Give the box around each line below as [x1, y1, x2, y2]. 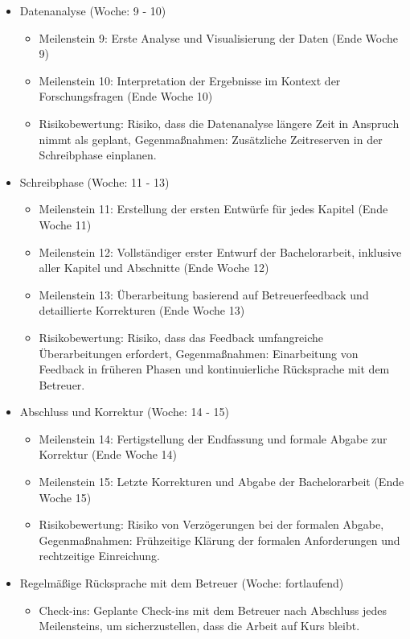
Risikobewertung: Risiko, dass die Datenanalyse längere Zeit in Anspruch [39, 114, 400, 131]
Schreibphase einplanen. [39, 146, 157, 163]
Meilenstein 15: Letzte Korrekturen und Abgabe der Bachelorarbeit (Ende [39, 473, 404, 490]
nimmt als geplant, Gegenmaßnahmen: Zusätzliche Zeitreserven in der [39, 130, 383, 147]
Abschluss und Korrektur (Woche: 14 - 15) [19, 403, 229, 420]
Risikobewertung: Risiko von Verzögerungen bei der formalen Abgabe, [39, 516, 384, 533]
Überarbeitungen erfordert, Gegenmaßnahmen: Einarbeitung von [39, 344, 359, 361]
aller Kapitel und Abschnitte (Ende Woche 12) [39, 259, 269, 276]
